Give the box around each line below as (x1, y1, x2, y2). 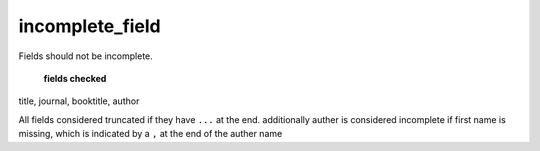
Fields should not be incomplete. (18, 50, 154, 62)
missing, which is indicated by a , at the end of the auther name (18, 128, 283, 140)
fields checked (43, 72, 107, 84)
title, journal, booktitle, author (18, 95, 140, 107)
